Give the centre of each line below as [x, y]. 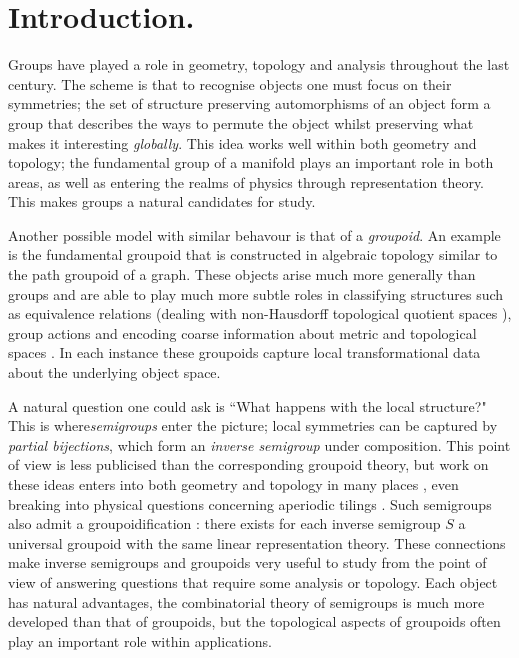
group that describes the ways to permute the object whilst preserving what [241, 122]
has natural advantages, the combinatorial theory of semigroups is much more [246, 601]
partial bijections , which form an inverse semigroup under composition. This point [259, 444]
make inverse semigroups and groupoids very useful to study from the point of [247, 562]
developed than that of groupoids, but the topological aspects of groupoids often [254, 621]
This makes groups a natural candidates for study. [162, 201]
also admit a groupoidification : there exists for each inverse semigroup [224, 523]
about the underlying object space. [114, 372]
